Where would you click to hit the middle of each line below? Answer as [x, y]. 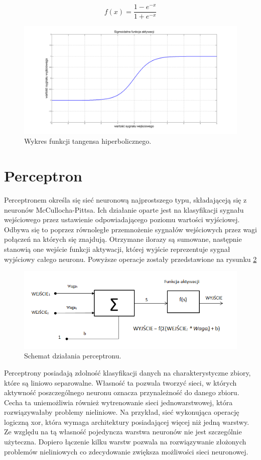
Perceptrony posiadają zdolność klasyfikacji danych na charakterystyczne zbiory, [127, 372]
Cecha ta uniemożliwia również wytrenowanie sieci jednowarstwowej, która [118, 402]
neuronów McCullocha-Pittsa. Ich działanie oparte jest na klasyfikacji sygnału [124, 209]
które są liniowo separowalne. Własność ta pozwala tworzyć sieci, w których [120, 382]
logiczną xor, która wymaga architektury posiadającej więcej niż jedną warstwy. [127, 422]
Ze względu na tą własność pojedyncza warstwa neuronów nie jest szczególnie [123, 432]
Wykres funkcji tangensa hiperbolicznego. [88, 141]
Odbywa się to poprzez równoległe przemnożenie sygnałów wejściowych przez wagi [130, 229]
